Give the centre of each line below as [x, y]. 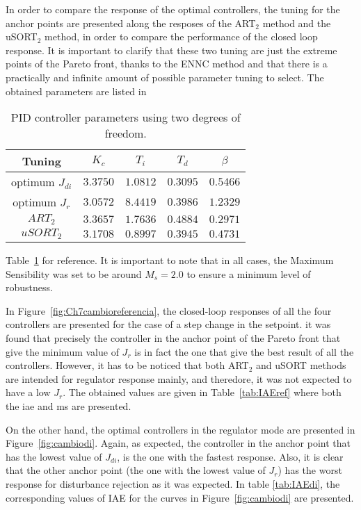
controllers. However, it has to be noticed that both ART [127, 365]
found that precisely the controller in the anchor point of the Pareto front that [173, 338]
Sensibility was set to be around [74, 273]
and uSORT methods [301, 365]
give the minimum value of [62, 351]
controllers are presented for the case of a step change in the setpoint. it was [168, 324]
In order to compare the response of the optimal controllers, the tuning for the [173, 9]
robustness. [29, 287]
